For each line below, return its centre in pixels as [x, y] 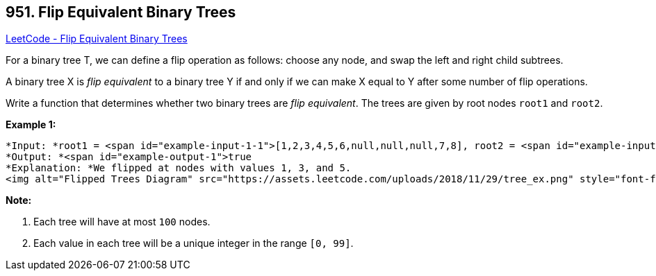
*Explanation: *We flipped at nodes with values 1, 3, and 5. [179, 168]
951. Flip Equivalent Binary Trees [121, 12]
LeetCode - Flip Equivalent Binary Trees [97, 39]
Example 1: [31, 125]
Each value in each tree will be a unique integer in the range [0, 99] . [194, 243]
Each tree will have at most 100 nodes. [122, 222]
